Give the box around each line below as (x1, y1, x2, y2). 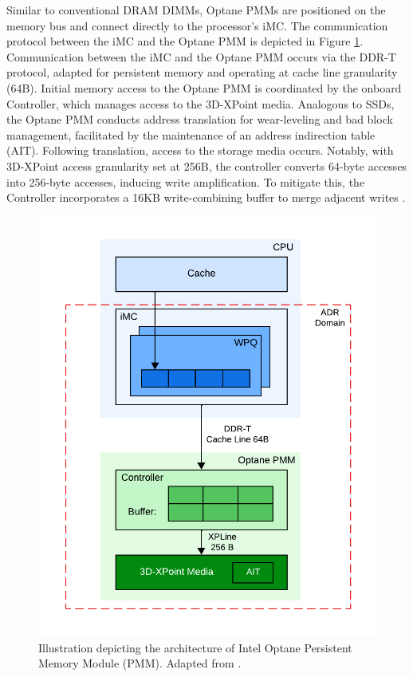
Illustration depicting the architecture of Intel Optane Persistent (38, 639, 352, 655)
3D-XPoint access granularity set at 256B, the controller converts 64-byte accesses (6, 157, 407, 174)
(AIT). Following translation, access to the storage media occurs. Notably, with (6, 142, 394, 159)
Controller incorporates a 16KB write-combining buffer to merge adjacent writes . (6, 189, 406, 206)
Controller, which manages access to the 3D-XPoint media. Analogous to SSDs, (6, 95, 395, 112)
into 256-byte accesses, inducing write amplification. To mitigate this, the (6, 173, 365, 190)
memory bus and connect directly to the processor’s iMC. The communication (6, 17, 388, 33)
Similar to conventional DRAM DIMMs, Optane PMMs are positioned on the (6, 2, 386, 18)
